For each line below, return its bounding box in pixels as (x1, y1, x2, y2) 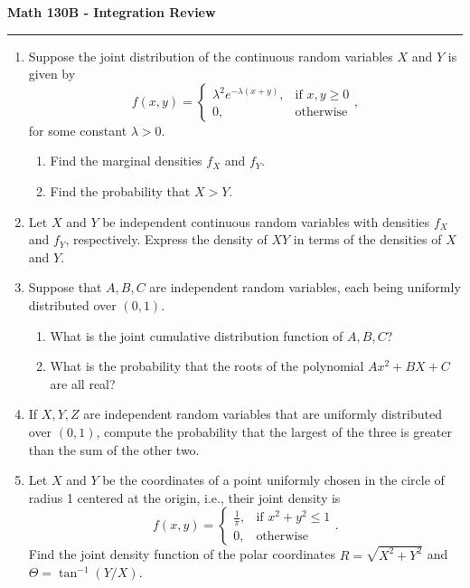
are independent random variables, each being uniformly (149, 278, 461, 297)
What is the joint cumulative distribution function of (50, 326, 343, 345)
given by (28, 64, 76, 83)
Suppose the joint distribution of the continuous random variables (28, 46, 393, 65)
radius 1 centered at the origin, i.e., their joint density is (28, 488, 341, 507)
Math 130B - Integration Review (7, 3, 216, 21)
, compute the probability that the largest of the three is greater (96, 422, 452, 441)
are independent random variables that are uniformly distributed (83, 404, 442, 423)
